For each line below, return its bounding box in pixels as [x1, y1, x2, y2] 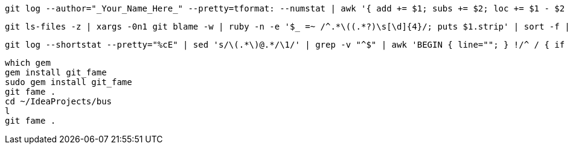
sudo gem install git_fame [5, 77, 132, 87]
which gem [5, 58, 51, 68]
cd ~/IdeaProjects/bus [5, 97, 112, 106]
